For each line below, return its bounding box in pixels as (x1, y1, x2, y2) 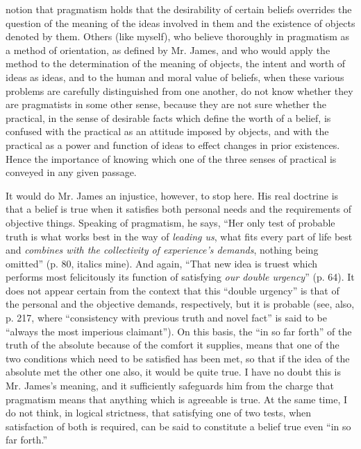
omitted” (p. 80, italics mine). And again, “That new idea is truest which (6, 256, 318, 270)
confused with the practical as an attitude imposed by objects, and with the (6, 124, 329, 139)
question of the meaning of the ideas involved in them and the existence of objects (6, 15, 355, 30)
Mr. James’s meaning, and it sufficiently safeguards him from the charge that (6, 378, 334, 393)
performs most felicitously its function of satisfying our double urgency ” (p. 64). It (6, 270, 355, 284)
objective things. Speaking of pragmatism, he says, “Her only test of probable (6, 215, 335, 229)
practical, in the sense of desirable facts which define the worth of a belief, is (6, 110, 331, 125)
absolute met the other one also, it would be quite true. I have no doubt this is (6, 364, 341, 379)
